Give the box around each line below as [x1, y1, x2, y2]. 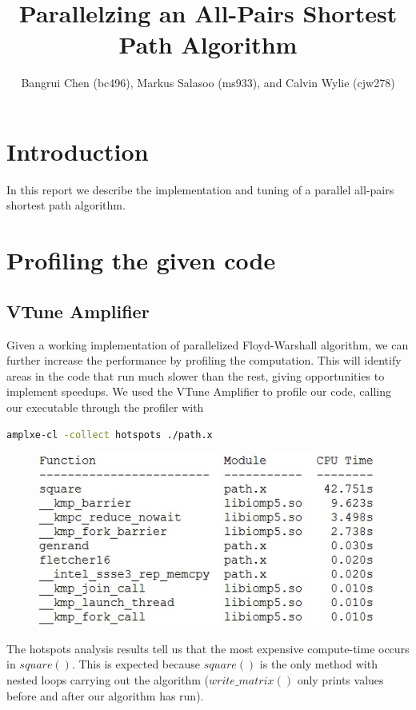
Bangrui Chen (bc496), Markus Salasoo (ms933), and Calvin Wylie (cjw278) [21, 74, 395, 91]
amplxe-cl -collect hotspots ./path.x [6, 429, 213, 441]
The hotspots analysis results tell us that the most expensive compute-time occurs [6, 640, 410, 656]
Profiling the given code [6, 244, 276, 277]
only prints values [297, 671, 384, 688]
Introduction [6, 134, 149, 167]
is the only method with [259, 656, 378, 672]
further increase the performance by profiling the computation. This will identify [6, 352, 402, 369]
